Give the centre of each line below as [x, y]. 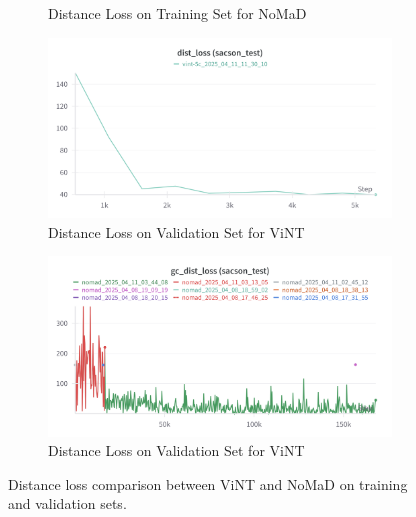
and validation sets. [67, 503]
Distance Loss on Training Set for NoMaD [177, 13]
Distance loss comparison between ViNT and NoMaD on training [208, 483]
